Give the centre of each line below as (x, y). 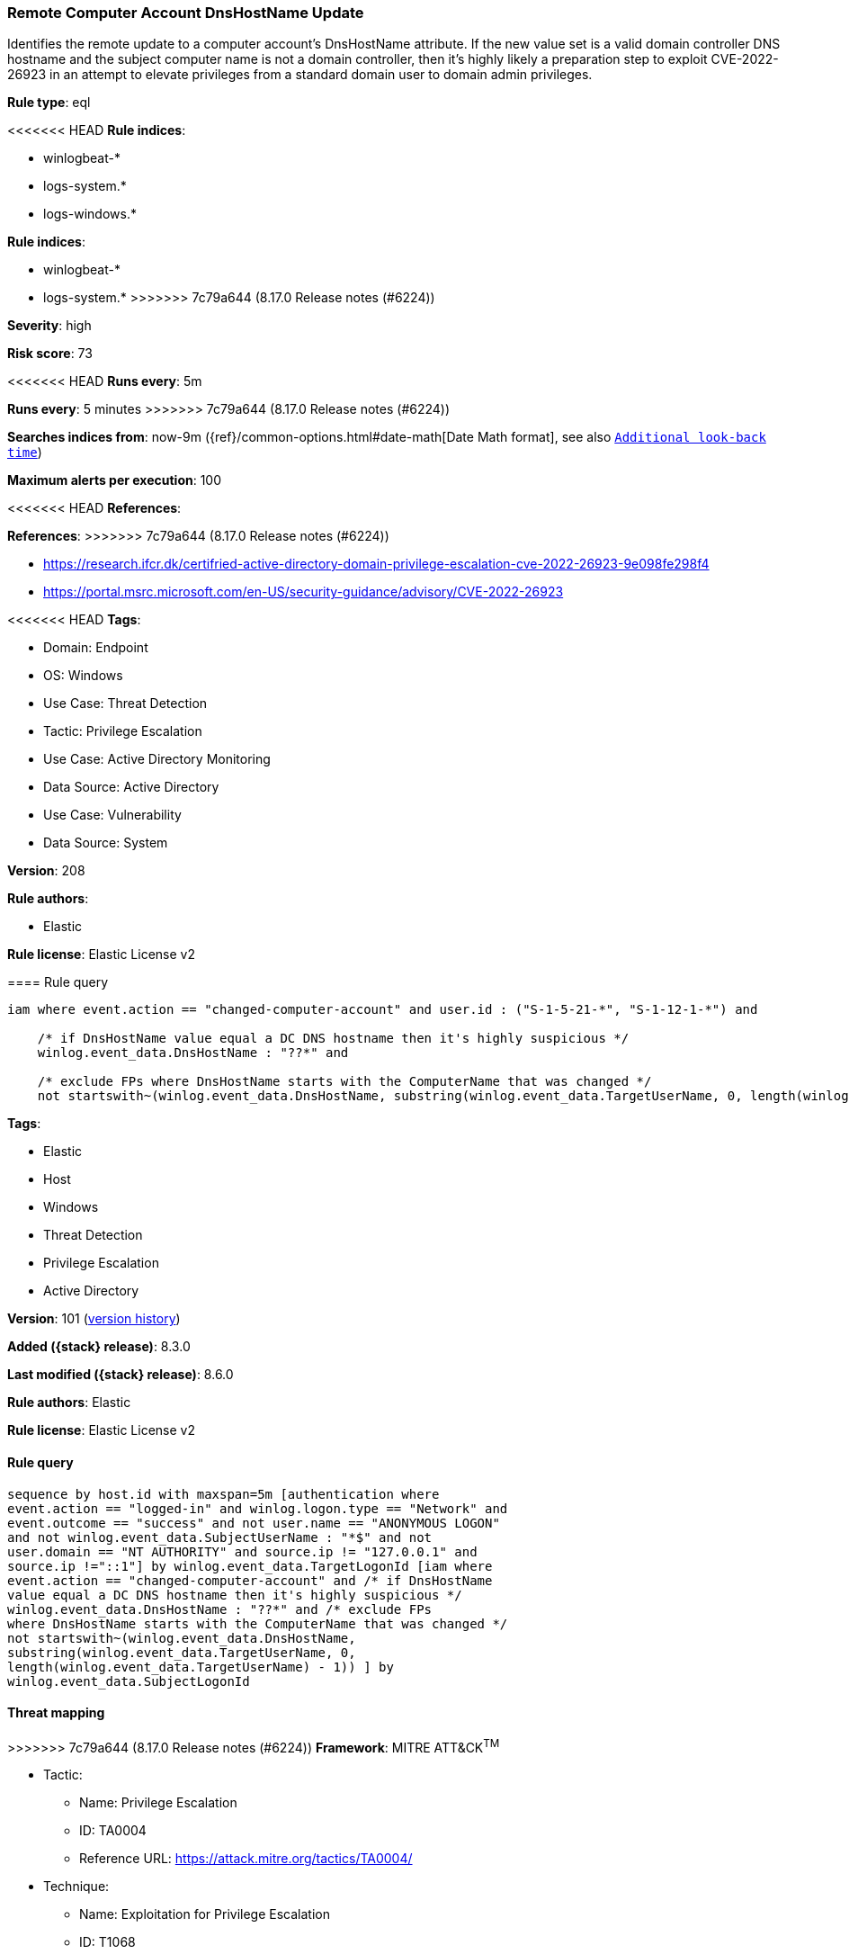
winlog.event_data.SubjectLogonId (129, 1681)
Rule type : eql (49, 103)
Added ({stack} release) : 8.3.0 (99, 1347)
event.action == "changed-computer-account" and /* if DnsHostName (250, 1580)
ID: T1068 (107, 1942)
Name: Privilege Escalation (158, 1803)
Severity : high (49, 326)
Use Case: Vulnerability (112, 815)
